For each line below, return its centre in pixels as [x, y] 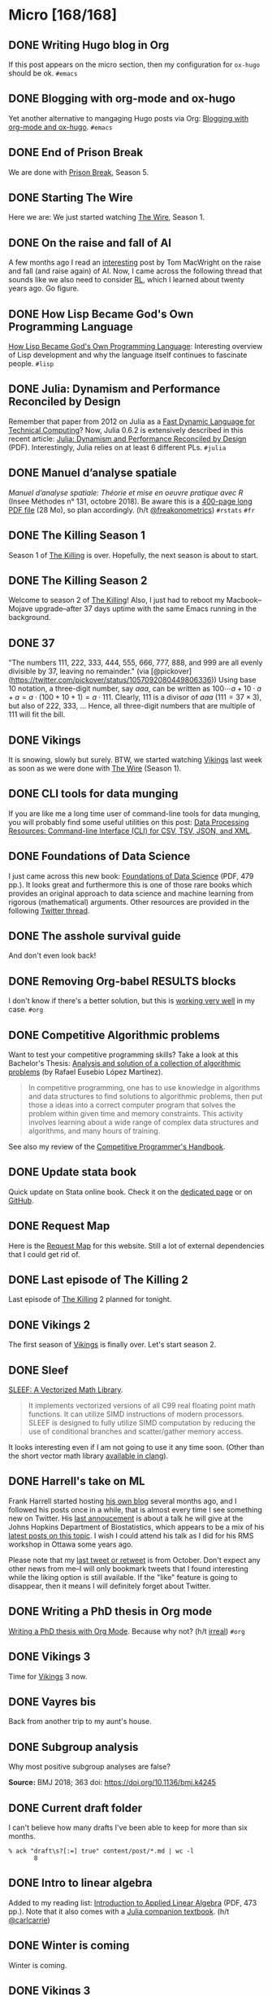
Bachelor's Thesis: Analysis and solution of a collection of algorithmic [125, 1063]
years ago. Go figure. [44, 288]
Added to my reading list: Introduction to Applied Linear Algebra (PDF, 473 [133, 1902]
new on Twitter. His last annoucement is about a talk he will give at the [126, 1518]
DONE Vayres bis [52, 1702]
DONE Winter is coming [69, 1946]
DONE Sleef [39, 1370]
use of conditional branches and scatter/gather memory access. [136, 1432]
